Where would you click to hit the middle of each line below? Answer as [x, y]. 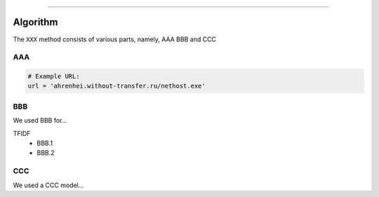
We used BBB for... [40, 121]
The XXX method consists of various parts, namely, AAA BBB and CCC [115, 39]
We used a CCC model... [48, 185]
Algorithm [35, 22]
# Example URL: [54, 76]
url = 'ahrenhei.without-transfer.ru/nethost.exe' [117, 86]
